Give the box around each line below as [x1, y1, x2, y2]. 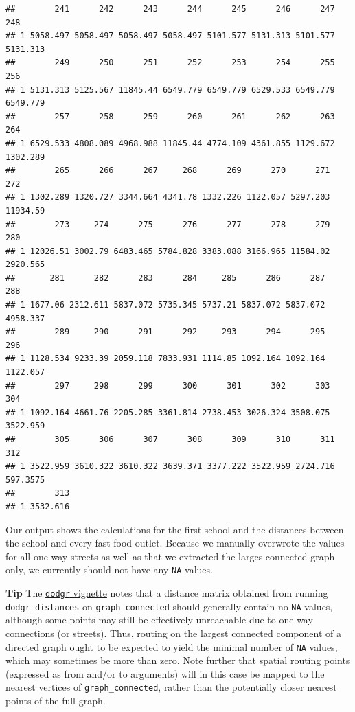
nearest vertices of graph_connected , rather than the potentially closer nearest [5, 680, 337, 694]
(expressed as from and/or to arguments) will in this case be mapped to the [5, 666, 325, 680]
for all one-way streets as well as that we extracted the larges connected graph [5, 549, 335, 563]
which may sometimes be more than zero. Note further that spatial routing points [5, 653, 350, 667]
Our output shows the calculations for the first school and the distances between [5, 522, 344, 536]
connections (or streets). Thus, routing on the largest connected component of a [5, 625, 341, 640]
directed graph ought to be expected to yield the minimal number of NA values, [5, 639, 338, 654]
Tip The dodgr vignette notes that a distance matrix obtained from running [5, 586, 328, 599]
